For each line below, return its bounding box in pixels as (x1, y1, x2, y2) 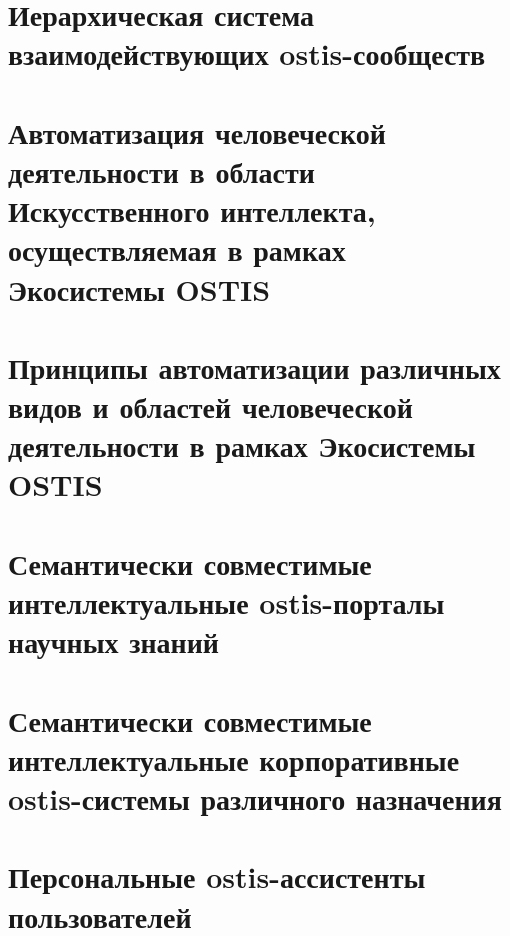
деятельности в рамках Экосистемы (8, 425, 476, 466)
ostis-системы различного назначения (8, 777, 502, 818)
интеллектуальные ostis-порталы (8, 582, 445, 622)
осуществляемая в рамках (8, 229, 346, 270)
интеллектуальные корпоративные (8, 738, 460, 779)
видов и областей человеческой (8, 386, 413, 427)
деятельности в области (8, 150, 315, 191)
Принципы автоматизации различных (8, 346, 501, 387)
